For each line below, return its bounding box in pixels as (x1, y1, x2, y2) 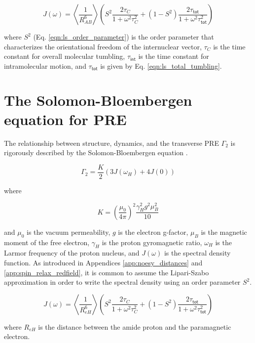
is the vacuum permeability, (27, 226, 110, 237)
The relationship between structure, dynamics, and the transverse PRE (4, 137, 219, 148)
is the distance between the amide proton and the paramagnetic (38, 321, 231, 332)
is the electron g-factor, (118, 226, 188, 237)
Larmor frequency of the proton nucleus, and (4, 248, 140, 258)
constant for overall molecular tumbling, (4, 51, 125, 61)
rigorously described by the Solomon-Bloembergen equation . (4, 147, 188, 158)
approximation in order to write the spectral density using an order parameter (4, 277, 241, 287)
